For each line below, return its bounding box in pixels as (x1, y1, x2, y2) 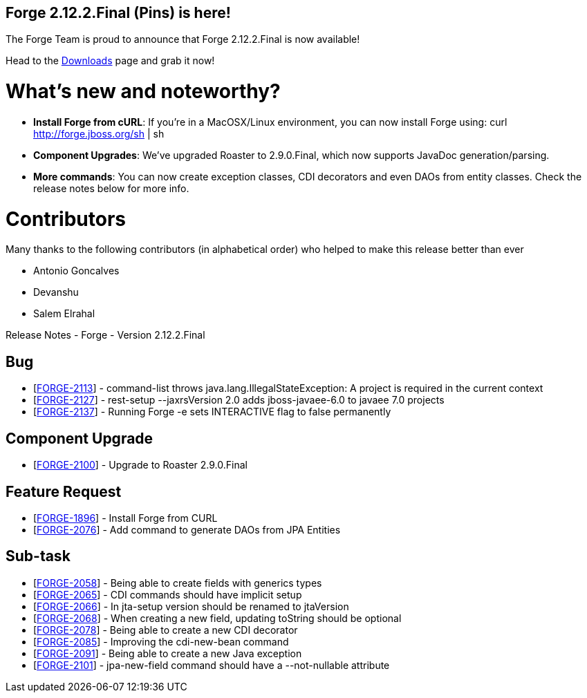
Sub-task (6, 547, 71, 565)
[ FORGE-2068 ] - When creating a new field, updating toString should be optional (33, 612, 402, 624)
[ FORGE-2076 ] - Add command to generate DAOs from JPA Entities (33, 523, 341, 536)
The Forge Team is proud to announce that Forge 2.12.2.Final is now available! (6, 33, 360, 46)
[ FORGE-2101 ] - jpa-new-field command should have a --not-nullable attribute (33, 659, 390, 671)
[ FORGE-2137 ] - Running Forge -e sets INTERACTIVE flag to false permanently (33, 406, 391, 418)
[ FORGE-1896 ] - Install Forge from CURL (33, 511, 218, 524)
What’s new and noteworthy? (6, 79, 281, 104)
